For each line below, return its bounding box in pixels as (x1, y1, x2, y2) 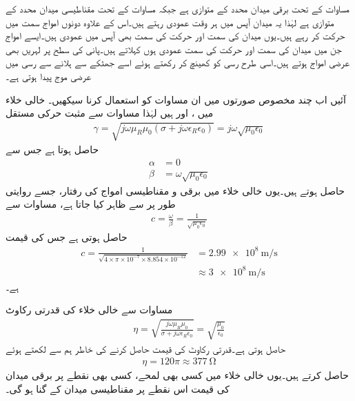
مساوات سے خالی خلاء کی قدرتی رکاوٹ (6, 302, 173, 317)
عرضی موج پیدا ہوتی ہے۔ (6, 68, 92, 83)
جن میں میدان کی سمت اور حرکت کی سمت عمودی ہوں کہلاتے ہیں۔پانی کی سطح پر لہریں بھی (6, 41, 342, 56)
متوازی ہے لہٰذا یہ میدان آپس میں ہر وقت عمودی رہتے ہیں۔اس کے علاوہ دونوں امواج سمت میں (6, 14, 334, 29)
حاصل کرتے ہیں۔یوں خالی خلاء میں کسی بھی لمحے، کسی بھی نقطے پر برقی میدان (6, 368, 349, 382)
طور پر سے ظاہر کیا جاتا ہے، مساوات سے (6, 197, 176, 211)
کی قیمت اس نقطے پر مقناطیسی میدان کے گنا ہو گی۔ (6, 381, 230, 395)
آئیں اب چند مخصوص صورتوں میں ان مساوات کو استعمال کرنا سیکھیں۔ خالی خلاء (6, 92, 346, 106)
